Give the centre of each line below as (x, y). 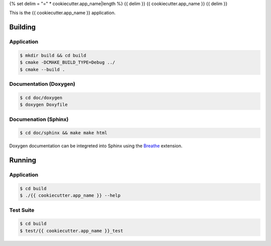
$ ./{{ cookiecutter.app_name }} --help (70, 196)
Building (23, 27)
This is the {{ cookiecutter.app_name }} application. (62, 13)
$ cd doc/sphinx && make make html (63, 133)
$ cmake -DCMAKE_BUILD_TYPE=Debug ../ (67, 62)
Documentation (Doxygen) (42, 84)
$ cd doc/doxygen (41, 97)
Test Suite (22, 210)
